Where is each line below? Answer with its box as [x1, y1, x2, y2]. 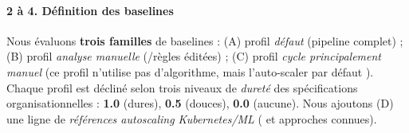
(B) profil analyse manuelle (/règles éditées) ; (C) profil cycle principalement [6, 48, 381, 65]
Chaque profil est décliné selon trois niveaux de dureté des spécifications [6, 79, 358, 96]
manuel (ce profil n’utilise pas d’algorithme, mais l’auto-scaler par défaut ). [6, 63, 374, 80]
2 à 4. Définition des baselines [6, 2, 174, 18]
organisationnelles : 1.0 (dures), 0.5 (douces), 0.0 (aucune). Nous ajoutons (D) [6, 95, 394, 111]
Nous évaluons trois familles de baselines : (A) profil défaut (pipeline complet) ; [6, 32, 403, 49]
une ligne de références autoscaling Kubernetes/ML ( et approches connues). [6, 110, 377, 127]
